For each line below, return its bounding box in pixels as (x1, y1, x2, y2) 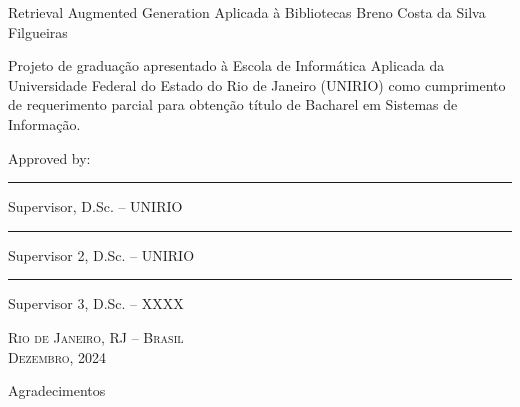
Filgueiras (8, 21, 68, 42)
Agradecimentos (8, 380, 106, 401)
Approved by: (8, 147, 91, 168)
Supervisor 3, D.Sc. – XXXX (8, 293, 184, 314)
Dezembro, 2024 (8, 346, 107, 367)
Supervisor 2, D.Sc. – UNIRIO (8, 244, 195, 265)
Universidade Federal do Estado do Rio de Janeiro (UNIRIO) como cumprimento (8, 74, 506, 95)
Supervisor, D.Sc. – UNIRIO (8, 196, 183, 217)
